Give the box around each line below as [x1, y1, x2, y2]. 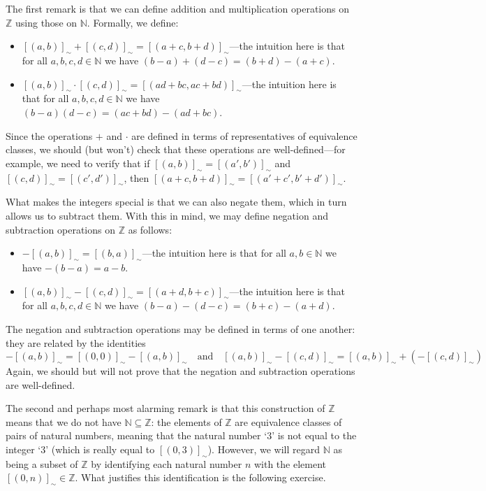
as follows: [128, 222, 172, 236]
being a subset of [6, 456, 78, 471]
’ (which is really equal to [45, 442, 155, 457]
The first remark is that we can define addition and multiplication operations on [6, 1, 349, 15]
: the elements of [151, 414, 222, 429]
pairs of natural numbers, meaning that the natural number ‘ [6, 428, 267, 443]
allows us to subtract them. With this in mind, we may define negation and [6, 208, 328, 222]
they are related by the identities [6, 335, 146, 350]
